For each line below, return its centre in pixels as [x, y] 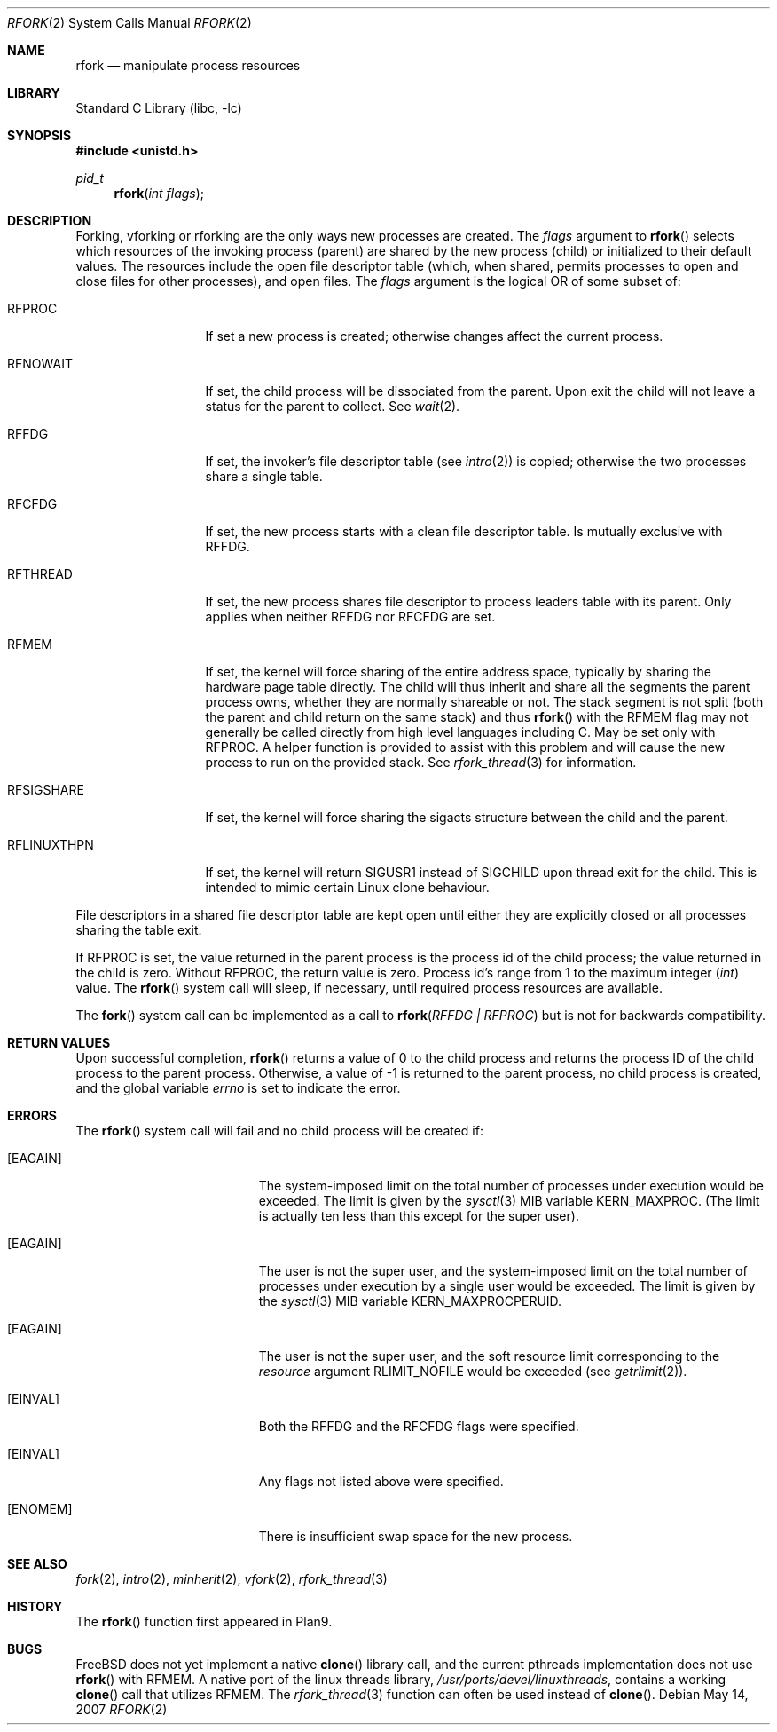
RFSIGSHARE [46, 790]
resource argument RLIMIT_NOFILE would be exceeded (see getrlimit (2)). [473, 1371]
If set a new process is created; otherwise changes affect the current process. [434, 336]
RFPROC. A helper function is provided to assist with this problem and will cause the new [465, 747]
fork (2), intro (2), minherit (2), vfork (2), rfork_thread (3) [232, 1579]
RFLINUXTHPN [51, 845]
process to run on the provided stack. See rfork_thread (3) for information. [421, 762]
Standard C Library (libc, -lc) [159, 108]
